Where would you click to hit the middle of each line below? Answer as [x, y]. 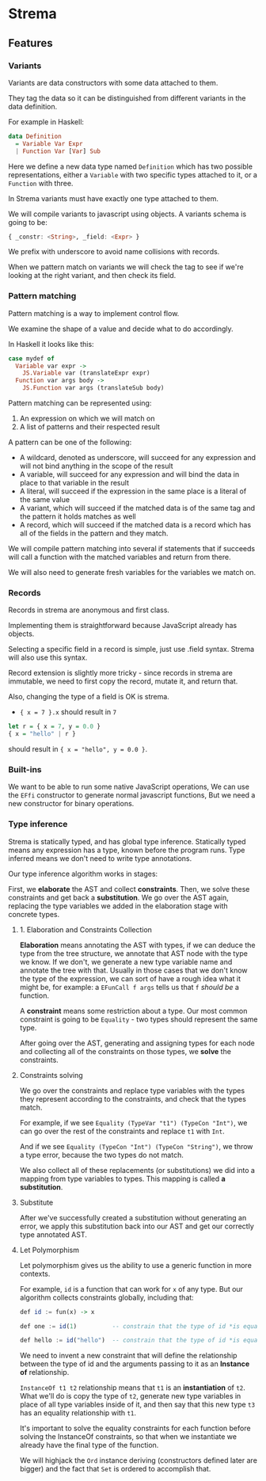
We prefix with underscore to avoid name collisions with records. [114, 252]
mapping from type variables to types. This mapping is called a [122, 1178]
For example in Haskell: [46, 122]
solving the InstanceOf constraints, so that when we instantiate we [128, 1437]
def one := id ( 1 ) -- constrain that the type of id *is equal [140, 1326]
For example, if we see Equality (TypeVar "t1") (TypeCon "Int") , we [133, 1122]
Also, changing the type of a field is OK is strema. [89, 697]
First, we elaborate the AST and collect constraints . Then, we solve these [129, 889]
